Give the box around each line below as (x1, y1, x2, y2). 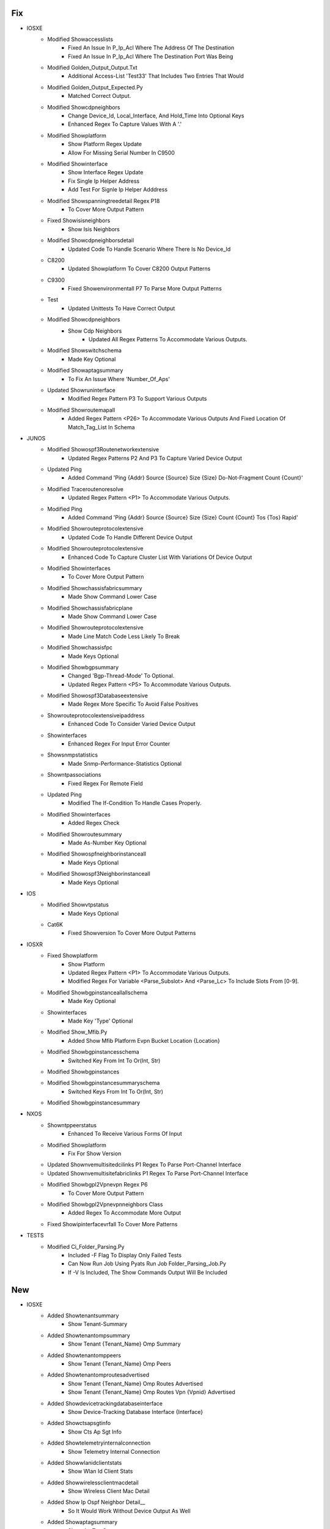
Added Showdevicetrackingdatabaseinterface (47, 1399, 163, 1407)
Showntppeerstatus (47, 1121, 97, 1128)
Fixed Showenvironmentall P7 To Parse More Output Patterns (68, 285, 222, 292)
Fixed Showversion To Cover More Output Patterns (68, 930, 196, 937)
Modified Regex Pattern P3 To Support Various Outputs (68, 395, 207, 402)
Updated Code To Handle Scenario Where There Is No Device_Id (68, 245, 231, 253)
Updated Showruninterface (47, 386, 116, 394)
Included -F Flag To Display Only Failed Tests (68, 1251, 182, 1259)
